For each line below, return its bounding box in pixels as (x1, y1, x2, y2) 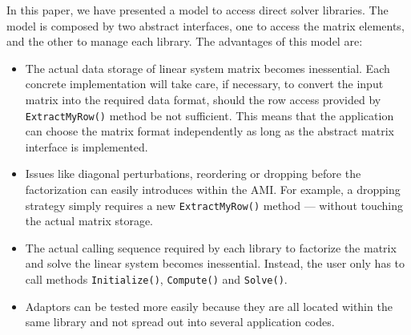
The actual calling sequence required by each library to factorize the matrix (25, 239, 397, 256)
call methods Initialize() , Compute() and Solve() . (25, 271, 288, 288)
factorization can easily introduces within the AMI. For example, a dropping (25, 181, 401, 197)
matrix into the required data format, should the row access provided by (25, 91, 381, 107)
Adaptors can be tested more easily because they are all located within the (25, 297, 393, 314)
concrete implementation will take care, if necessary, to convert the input (25, 75, 384, 92)
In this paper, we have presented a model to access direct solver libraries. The (6, 2, 389, 18)
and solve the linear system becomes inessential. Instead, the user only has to (25, 255, 405, 272)
